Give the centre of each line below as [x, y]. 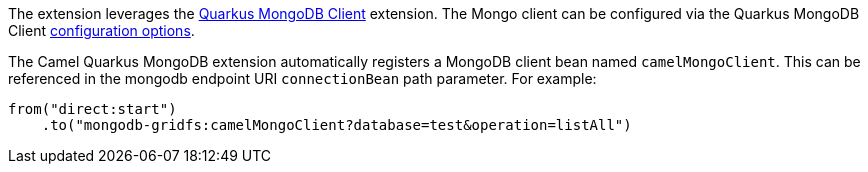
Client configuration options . [101, 30]
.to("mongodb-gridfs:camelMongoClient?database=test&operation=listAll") [336, 125]
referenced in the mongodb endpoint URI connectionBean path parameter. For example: [302, 78]
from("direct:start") [92, 109]
